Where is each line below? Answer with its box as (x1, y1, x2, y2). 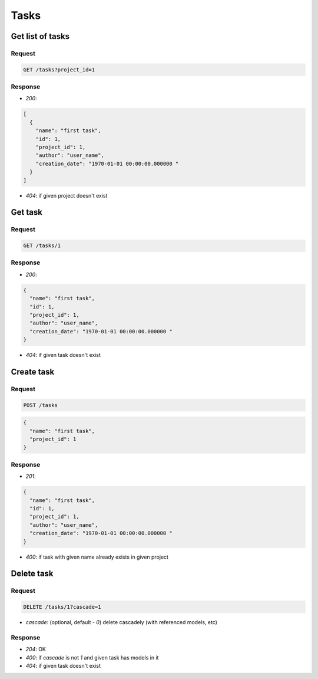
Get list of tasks (11, 31, 70, 41)
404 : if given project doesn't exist (25, 192, 108, 199)
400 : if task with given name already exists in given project (25, 553, 169, 560)
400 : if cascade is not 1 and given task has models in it (25, 654, 159, 661)
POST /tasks (23, 402, 58, 408)
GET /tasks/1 (23, 242, 61, 249)
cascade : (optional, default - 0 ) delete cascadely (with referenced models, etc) (25, 619, 218, 626)
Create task (11, 366, 55, 377)
